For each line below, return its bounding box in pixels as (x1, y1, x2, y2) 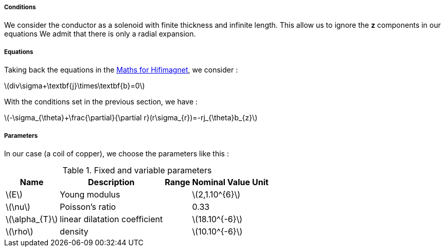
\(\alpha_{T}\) (6, 213, 58, 224)
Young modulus (60, 189, 120, 200)
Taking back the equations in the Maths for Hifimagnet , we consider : (4, 65, 238, 75)
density (60, 226, 88, 237)
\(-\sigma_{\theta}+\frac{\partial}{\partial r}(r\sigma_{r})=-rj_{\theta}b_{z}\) (4, 113, 258, 122)
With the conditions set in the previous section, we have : (4, 97, 198, 106)
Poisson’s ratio (60, 201, 116, 212)
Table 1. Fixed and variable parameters (62, 165, 212, 175)
